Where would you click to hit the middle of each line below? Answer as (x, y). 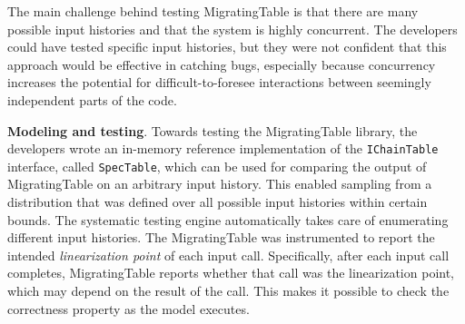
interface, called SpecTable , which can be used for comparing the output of (217, 166)
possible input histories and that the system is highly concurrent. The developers (232, 29)
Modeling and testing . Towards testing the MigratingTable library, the (213, 130)
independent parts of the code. (92, 99)
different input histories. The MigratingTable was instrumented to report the (221, 237)
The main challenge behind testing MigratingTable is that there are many (213, 11)
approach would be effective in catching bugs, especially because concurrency (222, 64)
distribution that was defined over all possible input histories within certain (218, 202)
